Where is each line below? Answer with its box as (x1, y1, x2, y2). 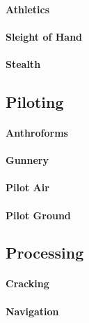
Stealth (6, 56, 41, 71)
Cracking (6, 276, 49, 291)
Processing (6, 242, 84, 263)
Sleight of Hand (6, 29, 83, 43)
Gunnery (6, 153, 49, 167)
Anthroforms (6, 125, 68, 139)
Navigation (6, 303, 59, 318)
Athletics (6, 1, 49, 16)
